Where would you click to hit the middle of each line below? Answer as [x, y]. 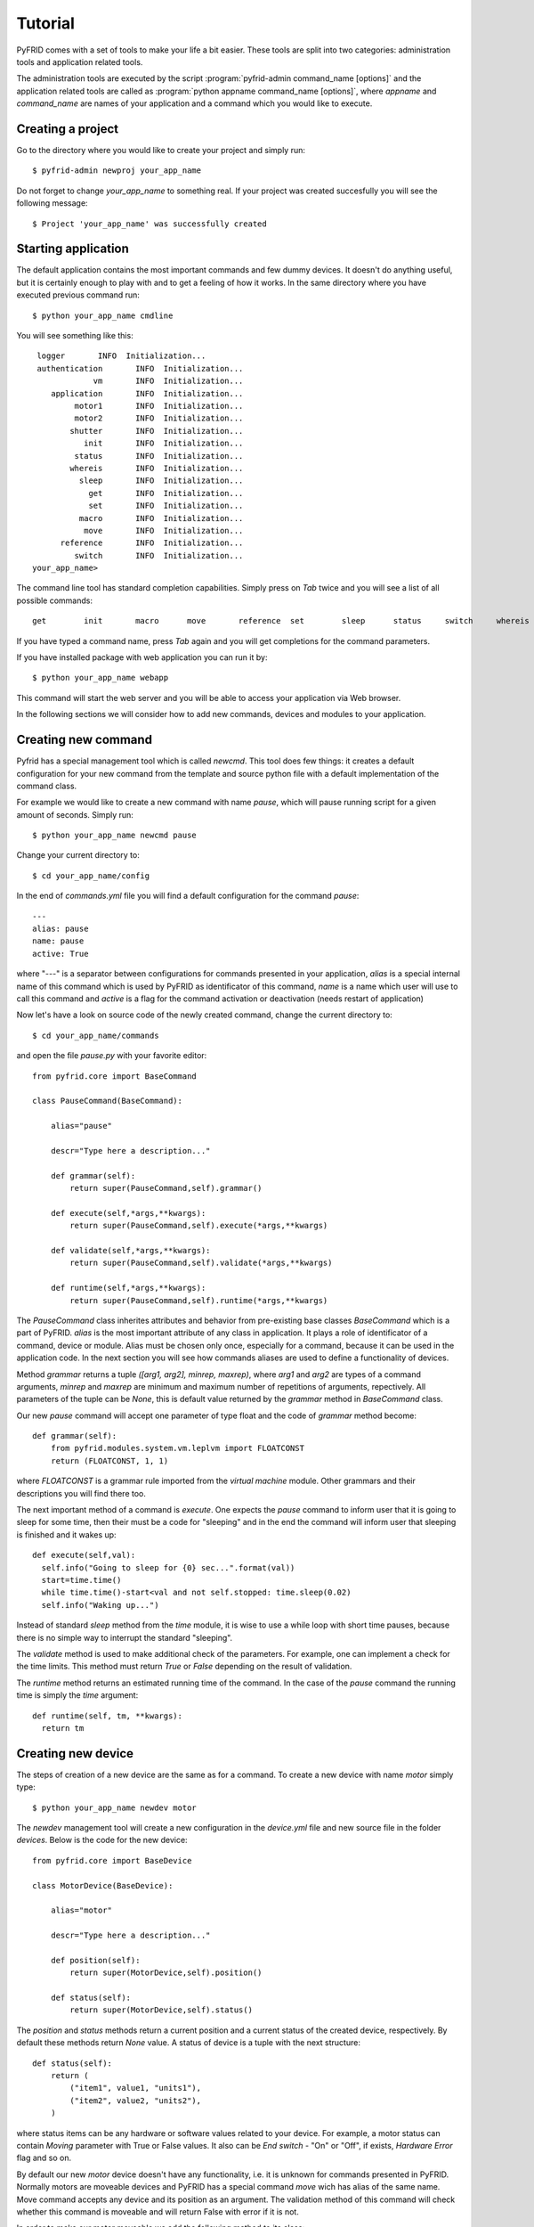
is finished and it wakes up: [66, 1534]
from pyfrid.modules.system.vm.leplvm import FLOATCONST [177, 1448]
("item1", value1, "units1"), [136, 2088]
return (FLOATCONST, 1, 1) [109, 1460]
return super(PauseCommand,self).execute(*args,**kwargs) [199, 1226]
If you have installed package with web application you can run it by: [142, 657]
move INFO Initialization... [163, 530]
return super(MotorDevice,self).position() [166, 1973]
